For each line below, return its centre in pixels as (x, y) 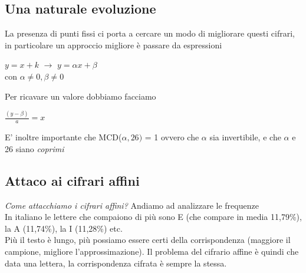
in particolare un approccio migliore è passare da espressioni (113, 45)
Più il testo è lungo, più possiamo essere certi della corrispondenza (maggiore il (148, 240)
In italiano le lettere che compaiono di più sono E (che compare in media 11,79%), (153, 217)
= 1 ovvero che (172, 137)
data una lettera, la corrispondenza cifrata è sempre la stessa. (116, 263)
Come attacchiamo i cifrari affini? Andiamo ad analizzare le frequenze (132, 205)
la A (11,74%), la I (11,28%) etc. (64, 228)
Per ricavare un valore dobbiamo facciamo (80, 96)
